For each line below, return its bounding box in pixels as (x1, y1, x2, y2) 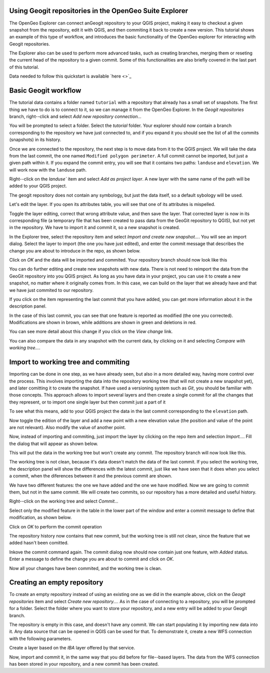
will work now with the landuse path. (9, 166, 87, 172)
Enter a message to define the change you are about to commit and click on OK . (9, 556, 174, 562)
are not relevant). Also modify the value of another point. (9, 424, 126, 430)
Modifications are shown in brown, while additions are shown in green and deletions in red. (9, 319, 197, 325)
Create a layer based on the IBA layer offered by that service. (9, 645, 135, 651)
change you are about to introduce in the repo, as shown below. (9, 247, 141, 253)
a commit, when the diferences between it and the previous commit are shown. (9, 473, 172, 479)
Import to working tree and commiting (9, 358, 130, 366)
